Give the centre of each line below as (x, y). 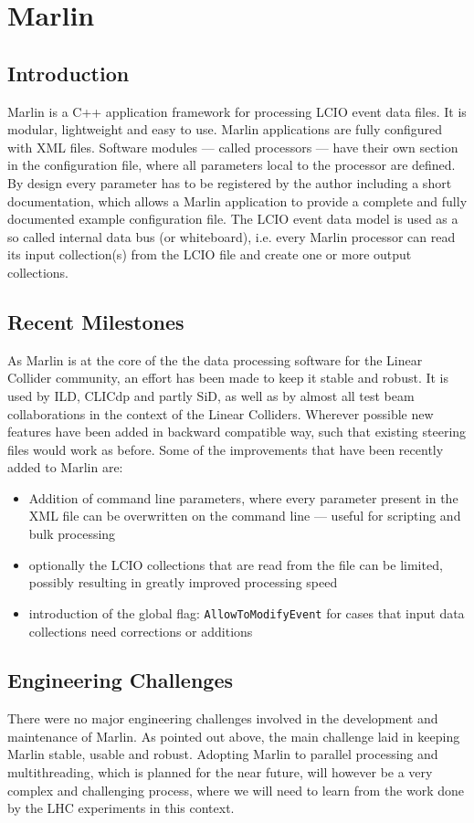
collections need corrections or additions (141, 631)
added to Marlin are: (65, 467)
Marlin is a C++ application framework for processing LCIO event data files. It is (237, 111)
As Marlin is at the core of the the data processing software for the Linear (215, 359)
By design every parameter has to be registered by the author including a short (230, 182)
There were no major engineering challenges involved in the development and (223, 718)
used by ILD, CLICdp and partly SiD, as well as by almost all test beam (211, 395)
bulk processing (72, 534)
